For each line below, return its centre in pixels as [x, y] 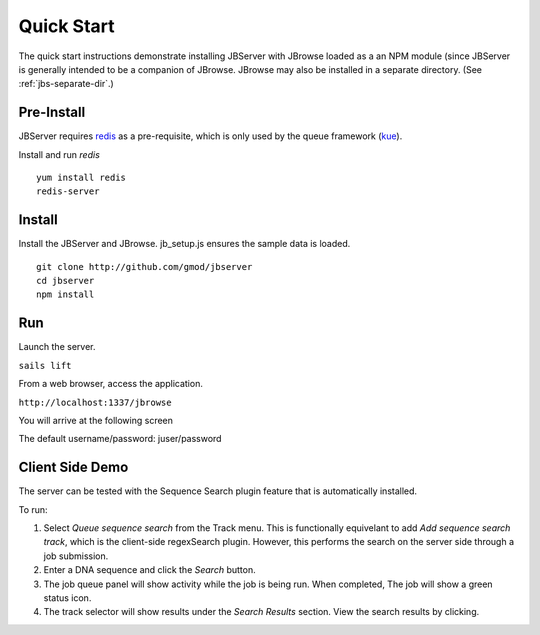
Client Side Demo [73, 467]
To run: [33, 509]
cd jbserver [65, 281]
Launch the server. [57, 347]
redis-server [68, 191]
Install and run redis [59, 154]
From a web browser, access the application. [111, 384]
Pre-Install [52, 112]
